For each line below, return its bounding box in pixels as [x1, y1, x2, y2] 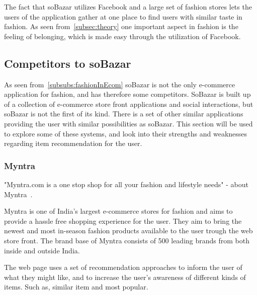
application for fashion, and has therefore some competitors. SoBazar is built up [4, 89, 251, 99]
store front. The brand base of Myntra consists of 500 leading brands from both [4, 235, 250, 245]
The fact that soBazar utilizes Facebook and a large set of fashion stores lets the [4, 2, 252, 12]
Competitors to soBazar [4, 55, 131, 71]
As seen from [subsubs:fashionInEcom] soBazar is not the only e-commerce [4, 79, 235, 89]
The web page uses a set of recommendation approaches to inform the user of [4, 262, 242, 272]
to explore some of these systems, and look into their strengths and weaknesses [4, 128, 247, 138]
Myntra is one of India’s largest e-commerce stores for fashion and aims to [4, 206, 233, 216]
